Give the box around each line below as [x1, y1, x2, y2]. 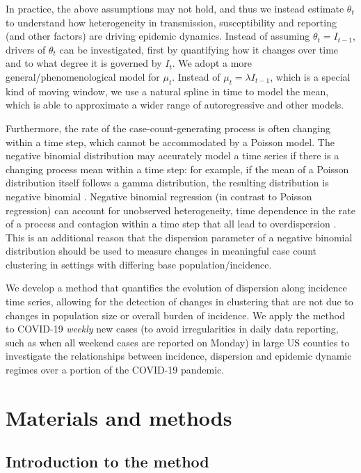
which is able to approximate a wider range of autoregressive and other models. [6, 97, 344, 112]
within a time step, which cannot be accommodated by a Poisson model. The [6, 134, 335, 149]
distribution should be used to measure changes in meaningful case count [6, 243, 316, 258]
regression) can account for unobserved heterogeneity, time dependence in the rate [6, 202, 355, 217]
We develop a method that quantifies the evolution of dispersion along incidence [6, 280, 347, 295]
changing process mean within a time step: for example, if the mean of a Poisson [6, 161, 349, 176]
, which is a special [270, 69, 351, 83]
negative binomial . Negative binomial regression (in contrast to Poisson [6, 189, 312, 203]
